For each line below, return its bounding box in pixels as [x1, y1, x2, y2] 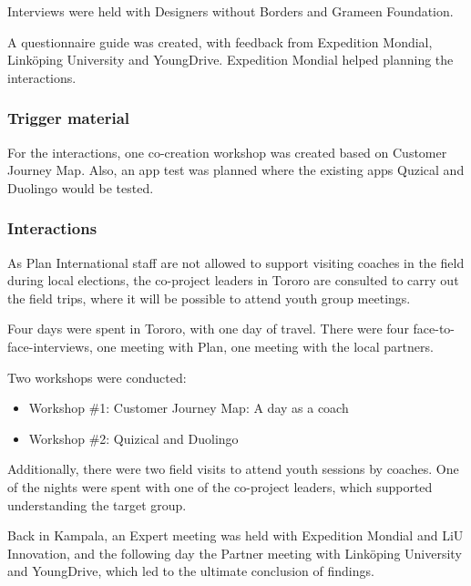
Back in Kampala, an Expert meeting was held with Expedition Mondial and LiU [7, 526, 464, 545]
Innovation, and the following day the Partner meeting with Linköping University [7, 543, 462, 562]
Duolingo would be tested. [7, 178, 154, 197]
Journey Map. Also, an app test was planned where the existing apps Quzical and [7, 160, 465, 180]
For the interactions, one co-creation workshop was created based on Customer [7, 142, 447, 161]
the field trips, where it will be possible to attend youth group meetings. [7, 288, 411, 307]
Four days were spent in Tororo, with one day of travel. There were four [7, 319, 409, 338]
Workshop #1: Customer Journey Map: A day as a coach [28, 398, 349, 417]
